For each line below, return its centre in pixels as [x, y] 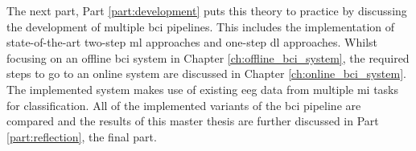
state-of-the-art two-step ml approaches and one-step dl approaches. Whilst [192, 42]
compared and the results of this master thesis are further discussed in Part [193, 121]
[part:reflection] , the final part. [82, 136]
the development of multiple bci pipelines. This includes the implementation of [201, 26]
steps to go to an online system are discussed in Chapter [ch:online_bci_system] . [206, 73]
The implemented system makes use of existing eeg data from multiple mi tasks [203, 89]
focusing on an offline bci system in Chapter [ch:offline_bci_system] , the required [208, 57]
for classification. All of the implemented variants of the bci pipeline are [184, 105]
